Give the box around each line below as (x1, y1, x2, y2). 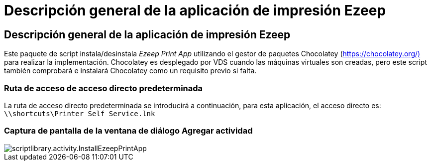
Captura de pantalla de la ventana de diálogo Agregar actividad (4, 126, 253, 136)
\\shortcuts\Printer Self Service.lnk (4, 109, 155, 118)
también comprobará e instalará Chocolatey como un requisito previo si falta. (4, 66, 257, 75)
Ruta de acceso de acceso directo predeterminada (4, 83, 203, 93)
